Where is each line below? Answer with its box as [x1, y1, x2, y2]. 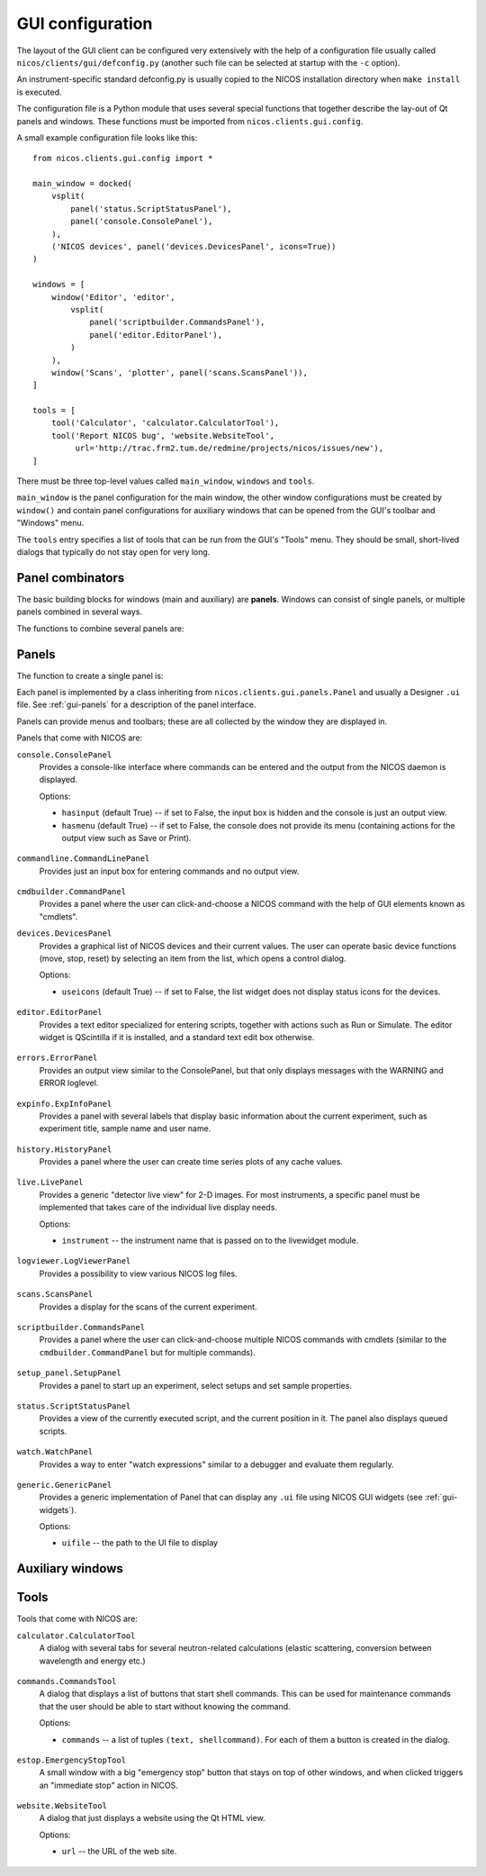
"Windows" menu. [16, 518, 85, 529]
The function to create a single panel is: [16, 670, 164, 681]
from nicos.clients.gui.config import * [32, 153, 213, 164]
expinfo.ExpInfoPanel [16, 1099, 112, 1109]
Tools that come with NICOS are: [16, 1613, 139, 1625]
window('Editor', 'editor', [50, 292, 175, 302]
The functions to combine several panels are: [16, 622, 184, 634]
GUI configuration [16, 14, 153, 33]
